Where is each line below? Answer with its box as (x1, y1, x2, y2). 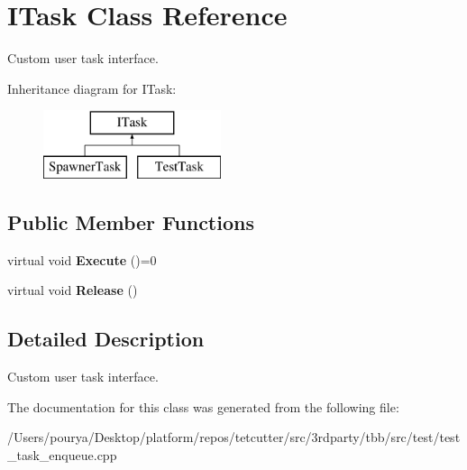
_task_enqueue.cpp (7, 445, 117, 464)
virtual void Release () (7, 281, 138, 300)
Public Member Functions (7, 207, 254, 235)
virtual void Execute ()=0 (7, 250, 157, 269)
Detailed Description (7, 325, 205, 353)
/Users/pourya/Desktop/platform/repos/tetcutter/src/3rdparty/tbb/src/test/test (7, 428, 461, 447)
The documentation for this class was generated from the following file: (7, 397, 399, 416)
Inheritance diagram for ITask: (7, 78, 177, 97)
